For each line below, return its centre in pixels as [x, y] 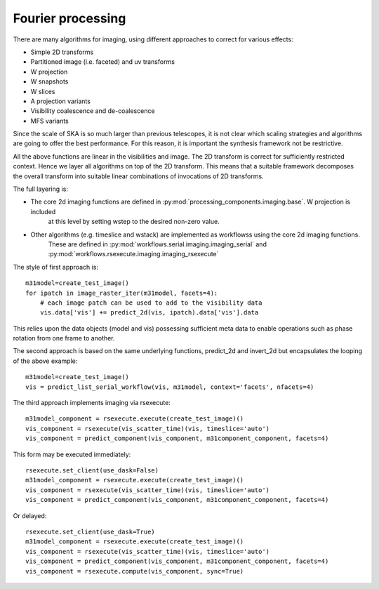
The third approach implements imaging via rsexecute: [92, 403]
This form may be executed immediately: [72, 454]
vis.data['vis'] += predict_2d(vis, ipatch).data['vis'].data [149, 313]
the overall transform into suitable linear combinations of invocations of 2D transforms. [138, 176]
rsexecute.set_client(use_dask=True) [91, 531]
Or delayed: [30, 515]
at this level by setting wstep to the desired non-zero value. [134, 222]
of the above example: [45, 361]
